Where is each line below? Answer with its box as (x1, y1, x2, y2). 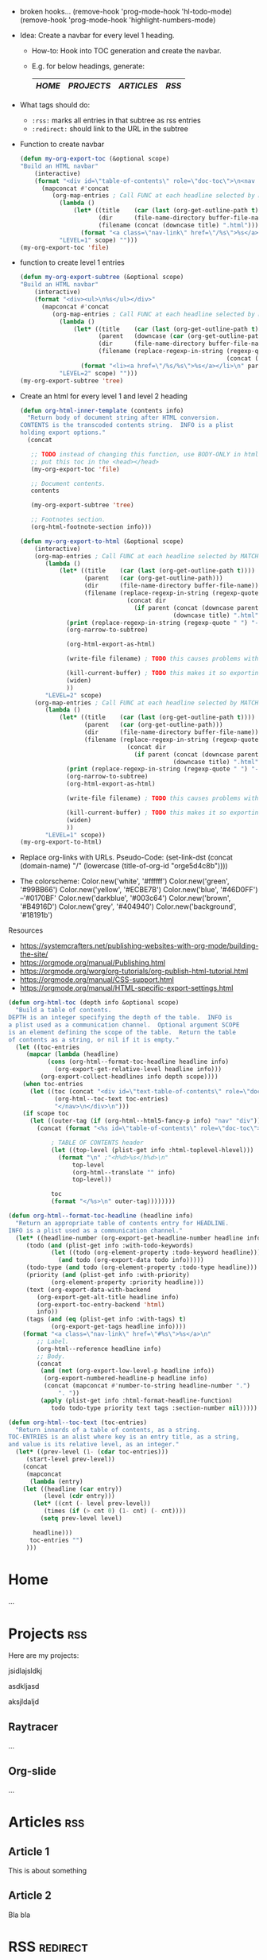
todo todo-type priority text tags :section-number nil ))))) (50, 1403, 258, 1412)
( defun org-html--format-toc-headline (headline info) (8, 1212, 194, 1220)
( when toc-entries (22, 1080, 83, 1088)
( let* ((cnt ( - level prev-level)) (33, 1500, 151, 1508)
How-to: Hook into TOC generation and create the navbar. (31, 46, 222, 55)
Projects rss (8, 1624, 87, 1643)
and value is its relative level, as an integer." (8, 1441, 180, 1449)
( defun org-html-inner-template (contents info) (19, 406, 184, 414)
